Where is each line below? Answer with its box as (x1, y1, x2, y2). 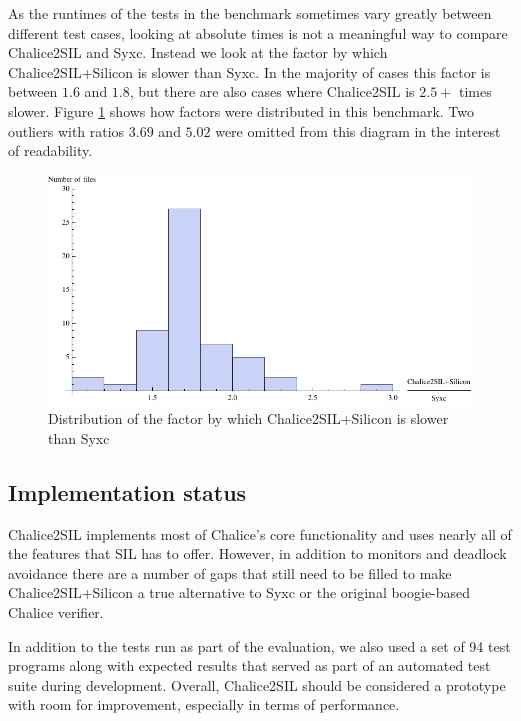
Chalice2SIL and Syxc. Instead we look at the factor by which (8, 42, 388, 63)
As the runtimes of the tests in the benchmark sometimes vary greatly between (8, 3, 492, 23)
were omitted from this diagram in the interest (215, 120, 501, 141)
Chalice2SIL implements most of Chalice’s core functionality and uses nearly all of (8, 523, 512, 544)
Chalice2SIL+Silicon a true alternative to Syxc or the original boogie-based (8, 582, 471, 603)
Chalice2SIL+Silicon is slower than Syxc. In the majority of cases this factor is (8, 61, 491, 82)
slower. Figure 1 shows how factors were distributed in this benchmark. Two (8, 100, 474, 121)
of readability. (8, 140, 93, 161)
